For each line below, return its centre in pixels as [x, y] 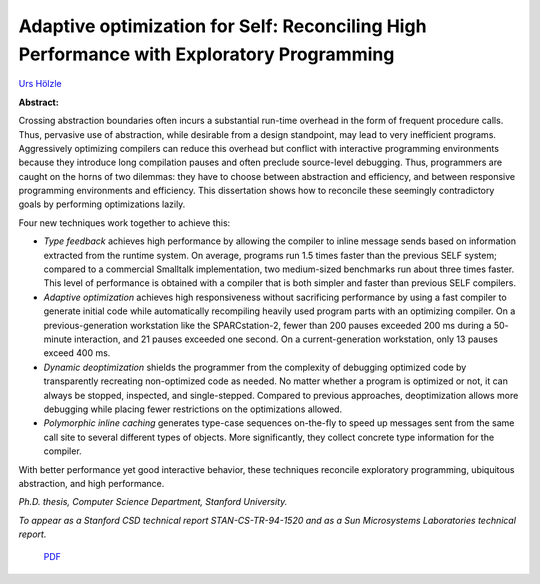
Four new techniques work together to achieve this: [124, 222]
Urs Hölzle [40, 84]
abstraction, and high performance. [91, 483]
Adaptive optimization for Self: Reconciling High [222, 26]
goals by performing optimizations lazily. [102, 204]
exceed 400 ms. [77, 353]
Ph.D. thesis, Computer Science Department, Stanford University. [153, 502]
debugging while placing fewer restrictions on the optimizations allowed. [193, 409]
